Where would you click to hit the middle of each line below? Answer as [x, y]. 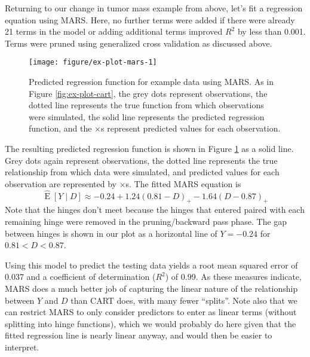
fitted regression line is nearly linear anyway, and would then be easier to [139, 335]
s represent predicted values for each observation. [191, 128]
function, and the [60, 128]
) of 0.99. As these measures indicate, [233, 277]
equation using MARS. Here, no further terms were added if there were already [150, 19]
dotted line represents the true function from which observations [146, 105]
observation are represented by [61, 183]
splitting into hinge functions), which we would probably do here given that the [151, 323]
